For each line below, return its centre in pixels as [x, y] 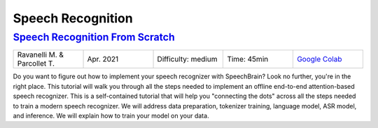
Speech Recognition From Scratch [94, 37]
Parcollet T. [36, 64]
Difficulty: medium [187, 59]
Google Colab [319, 59]
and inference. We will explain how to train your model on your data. [111, 115]
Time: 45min [248, 59]
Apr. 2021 [103, 59]
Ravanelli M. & [41, 55]
